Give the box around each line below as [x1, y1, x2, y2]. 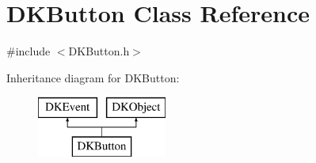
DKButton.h [68, 43, 130, 59]
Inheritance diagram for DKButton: [6, 69, 180, 85]
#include [6, 43, 51, 59]
